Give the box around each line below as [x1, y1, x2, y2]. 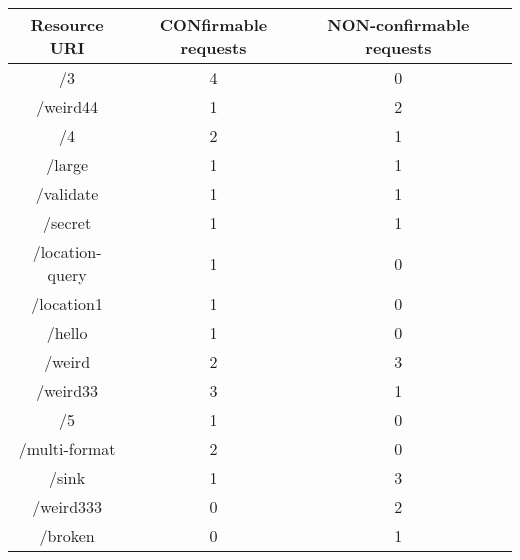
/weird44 [36, 95, 99, 118]
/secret [43, 211, 92, 234]
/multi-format [18, 437, 116, 460]
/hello [46, 321, 88, 344]
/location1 [31, 292, 103, 315]
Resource [30, 13, 104, 36]
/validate [35, 182, 99, 205]
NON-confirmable [327, 13, 470, 36]
